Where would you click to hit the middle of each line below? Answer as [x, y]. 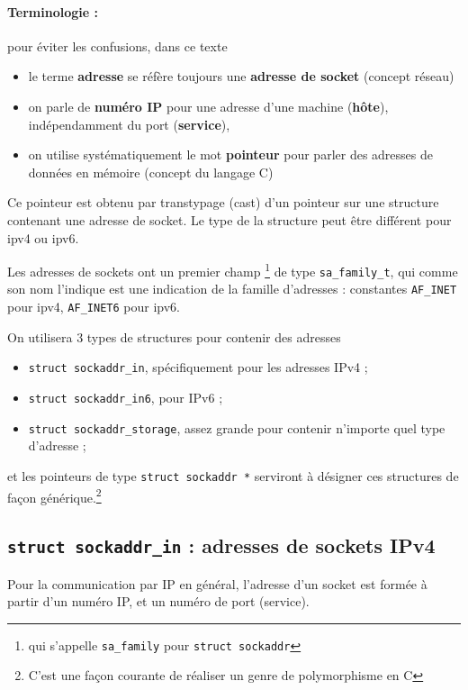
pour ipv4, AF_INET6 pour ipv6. [94, 307]
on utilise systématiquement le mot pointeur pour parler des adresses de [230, 154]
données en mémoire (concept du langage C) [151, 172]
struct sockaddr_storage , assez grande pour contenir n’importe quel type [237, 427]
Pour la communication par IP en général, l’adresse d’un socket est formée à [217, 583]
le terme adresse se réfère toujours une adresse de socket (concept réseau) [241, 76]
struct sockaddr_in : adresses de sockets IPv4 [221, 545]
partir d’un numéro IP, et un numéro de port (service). [158, 601]
